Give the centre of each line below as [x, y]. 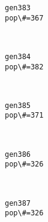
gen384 [18, 56]
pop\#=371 [24, 116]
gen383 [18, 8]
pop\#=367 [24, 18]
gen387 [18, 203]
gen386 [18, 154]
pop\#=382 [24, 67]
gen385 [18, 105]
